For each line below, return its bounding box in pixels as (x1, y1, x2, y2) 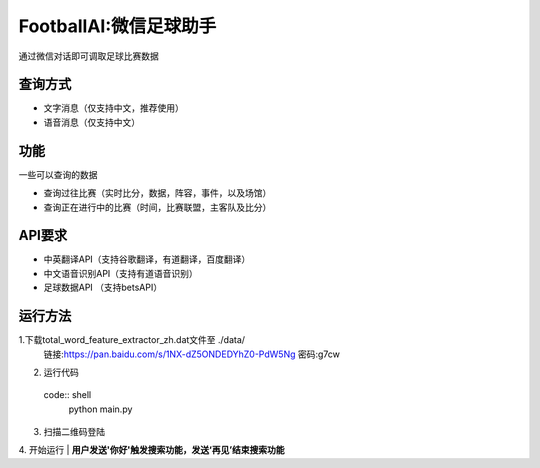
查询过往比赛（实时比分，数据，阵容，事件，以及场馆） (43, 187, 272, 199)
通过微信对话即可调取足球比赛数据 (18, 50, 159, 62)
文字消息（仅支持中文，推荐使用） (43, 102, 184, 114)
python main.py (68, 403, 133, 415)
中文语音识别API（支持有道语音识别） (43, 267, 199, 279)
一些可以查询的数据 (18, 168, 98, 180)
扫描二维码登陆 (43, 426, 105, 438)
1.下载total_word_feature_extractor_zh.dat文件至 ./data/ (18, 334, 245, 346)
